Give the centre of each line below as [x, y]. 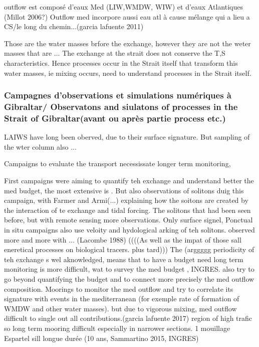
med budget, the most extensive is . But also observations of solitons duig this [124, 190]
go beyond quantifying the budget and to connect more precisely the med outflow [129, 278]
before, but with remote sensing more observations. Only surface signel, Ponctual [128, 220]
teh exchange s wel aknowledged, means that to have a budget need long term [124, 259]
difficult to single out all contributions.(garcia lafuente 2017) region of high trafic [128, 318]
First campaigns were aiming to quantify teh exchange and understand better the [129, 180]
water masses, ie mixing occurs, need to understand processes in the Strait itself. [128, 73]
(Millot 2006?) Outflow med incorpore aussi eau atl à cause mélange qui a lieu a [127, 16]
